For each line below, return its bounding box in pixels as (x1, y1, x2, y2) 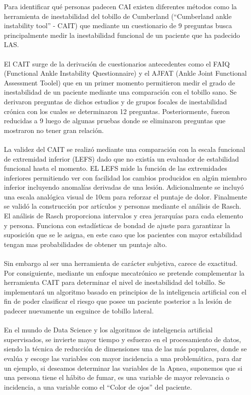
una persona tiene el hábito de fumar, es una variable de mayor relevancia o (4, 372, 230, 382)
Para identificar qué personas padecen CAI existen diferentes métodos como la (4, 1, 237, 11)
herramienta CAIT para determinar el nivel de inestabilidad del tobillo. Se (4, 277, 225, 287)
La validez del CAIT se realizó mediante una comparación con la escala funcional (4, 144, 245, 154)
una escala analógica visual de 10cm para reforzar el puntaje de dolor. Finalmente (4, 191, 248, 201)
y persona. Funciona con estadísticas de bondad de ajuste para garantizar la (4, 220, 230, 230)
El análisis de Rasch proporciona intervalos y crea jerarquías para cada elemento (4, 211, 243, 221)
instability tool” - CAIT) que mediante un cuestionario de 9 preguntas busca (4, 20, 232, 31)
